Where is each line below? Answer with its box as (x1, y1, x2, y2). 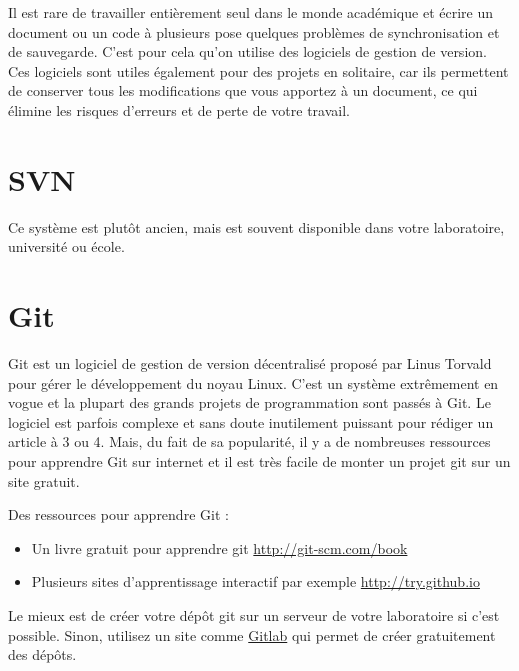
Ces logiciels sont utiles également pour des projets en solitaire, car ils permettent (8, 60, 509, 81)
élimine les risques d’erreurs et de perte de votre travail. (8, 99, 350, 120)
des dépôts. (8, 644, 77, 665)
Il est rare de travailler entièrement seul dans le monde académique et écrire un (8, 2, 493, 22)
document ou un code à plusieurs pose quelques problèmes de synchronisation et (8, 21, 500, 42)
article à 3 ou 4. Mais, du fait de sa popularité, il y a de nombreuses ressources (8, 431, 491, 452)
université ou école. (8, 236, 125, 257)
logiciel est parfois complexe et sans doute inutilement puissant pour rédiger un (8, 411, 494, 432)
